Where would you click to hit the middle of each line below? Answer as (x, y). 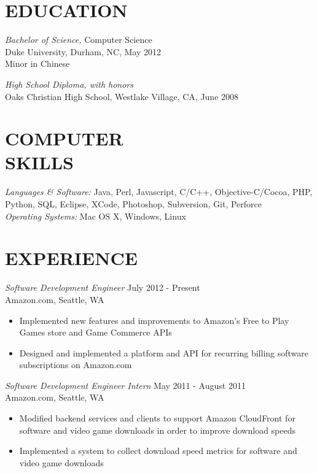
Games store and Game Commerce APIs (96, 332)
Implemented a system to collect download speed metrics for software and (158, 451)
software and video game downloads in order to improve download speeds (158, 430)
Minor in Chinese (37, 63)
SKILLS (39, 162)
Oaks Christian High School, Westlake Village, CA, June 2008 (122, 96)
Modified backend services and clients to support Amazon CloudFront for (157, 418)
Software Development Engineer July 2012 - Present (103, 287)
